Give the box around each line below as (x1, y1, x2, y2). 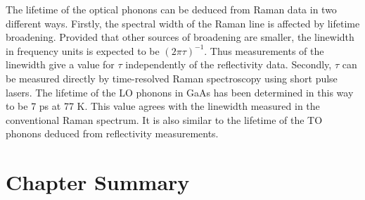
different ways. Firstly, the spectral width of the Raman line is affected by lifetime (6, 15, 360, 30)
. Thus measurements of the (204, 43, 324, 58)
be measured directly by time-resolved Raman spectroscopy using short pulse (6, 70, 338, 85)
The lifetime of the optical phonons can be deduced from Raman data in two (6, 2, 337, 16)
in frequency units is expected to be (6, 43, 160, 58)
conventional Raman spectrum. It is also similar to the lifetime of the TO (6, 112, 323, 127)
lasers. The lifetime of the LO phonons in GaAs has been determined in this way (6, 85, 354, 99)
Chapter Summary (6, 168, 190, 196)
